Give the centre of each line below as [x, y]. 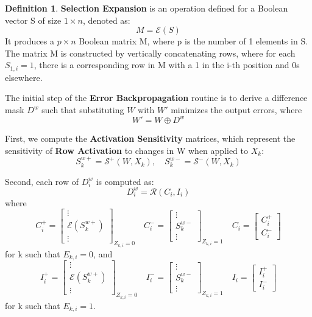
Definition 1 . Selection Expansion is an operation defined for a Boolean [147, 8]
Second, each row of [42, 181]
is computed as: [125, 181]
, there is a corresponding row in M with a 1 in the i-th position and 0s [167, 65]
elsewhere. [24, 77]
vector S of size [33, 20]
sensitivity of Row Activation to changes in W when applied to [127, 150]
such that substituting [83, 110]
